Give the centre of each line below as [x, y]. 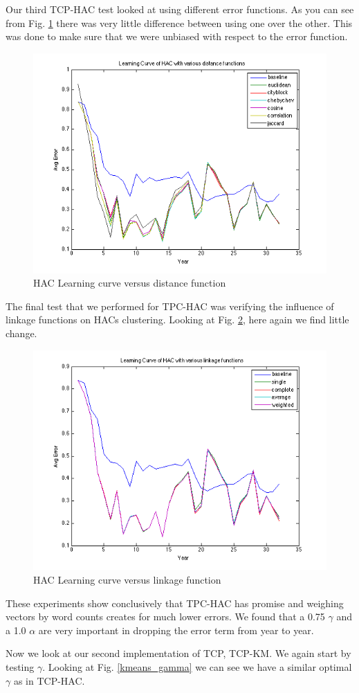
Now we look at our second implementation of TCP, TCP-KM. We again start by [178, 653]
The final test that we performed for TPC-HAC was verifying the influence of [170, 306]
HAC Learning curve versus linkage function [127, 579]
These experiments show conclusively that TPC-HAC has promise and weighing [175, 603]
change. [21, 333]
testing [20, 666]
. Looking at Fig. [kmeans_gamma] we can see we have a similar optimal [197, 666]
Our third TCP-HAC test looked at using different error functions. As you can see [180, 9]
